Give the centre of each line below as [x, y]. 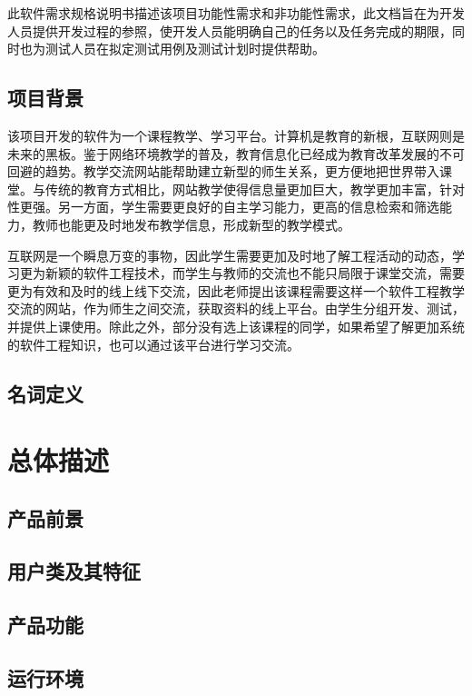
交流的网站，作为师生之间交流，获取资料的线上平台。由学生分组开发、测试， [236, 308]
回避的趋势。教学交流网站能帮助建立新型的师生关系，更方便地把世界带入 [223, 171]
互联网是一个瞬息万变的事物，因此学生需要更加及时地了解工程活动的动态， [230, 255]
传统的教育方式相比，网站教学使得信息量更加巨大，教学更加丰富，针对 [255, 189]
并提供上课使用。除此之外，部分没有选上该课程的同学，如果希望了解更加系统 [236, 326]
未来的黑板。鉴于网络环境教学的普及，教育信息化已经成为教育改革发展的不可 [236, 153]
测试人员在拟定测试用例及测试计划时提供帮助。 [185, 49]
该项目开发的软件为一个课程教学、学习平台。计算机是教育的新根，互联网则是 [236, 135]
